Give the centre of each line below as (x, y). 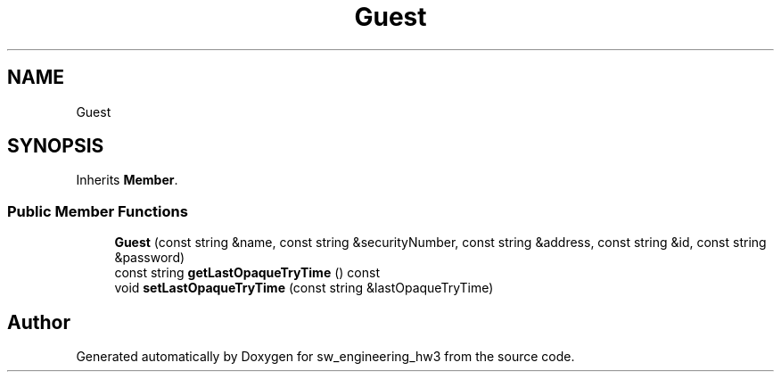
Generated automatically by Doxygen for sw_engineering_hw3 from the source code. (325, 357)
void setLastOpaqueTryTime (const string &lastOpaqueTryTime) (304, 288)
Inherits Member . (127, 180)
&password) (150, 258)
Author (39, 322)
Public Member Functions (98, 211)
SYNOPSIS (56, 146)
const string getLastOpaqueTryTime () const (247, 273)
